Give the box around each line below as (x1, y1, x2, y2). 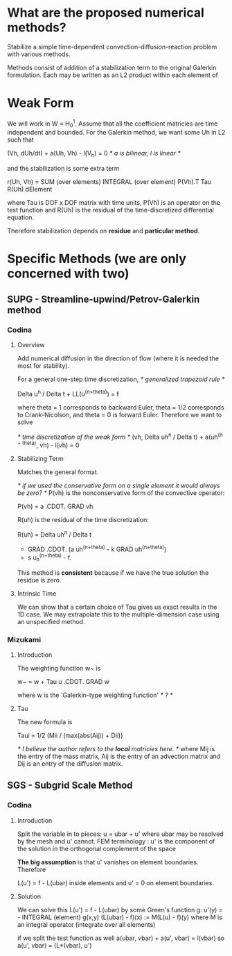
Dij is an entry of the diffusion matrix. (17, 760, 123, 768)
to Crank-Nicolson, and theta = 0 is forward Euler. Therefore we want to (17, 410, 222, 419)
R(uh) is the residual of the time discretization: (17, 515, 149, 523)
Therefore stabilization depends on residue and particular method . (7, 227, 200, 235)
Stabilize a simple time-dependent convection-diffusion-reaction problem (7, 42, 217, 51)
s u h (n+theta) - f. (27, 552, 71, 563)
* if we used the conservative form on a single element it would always (17, 481, 220, 489)
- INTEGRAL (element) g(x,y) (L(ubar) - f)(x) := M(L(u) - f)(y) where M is (17, 913, 223, 921)
